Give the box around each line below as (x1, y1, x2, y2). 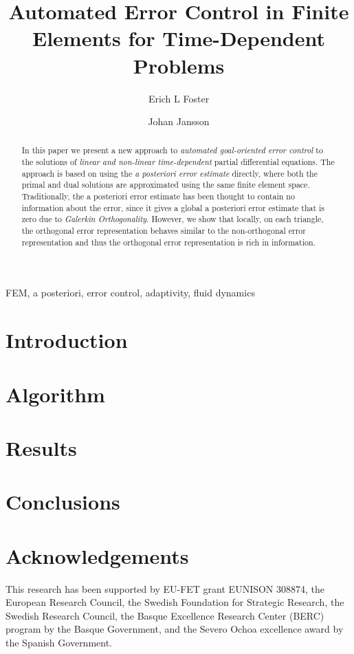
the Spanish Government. (5, 635, 113, 649)
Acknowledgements (5, 541, 189, 569)
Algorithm (5, 380, 105, 408)
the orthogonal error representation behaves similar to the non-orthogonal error (21, 225, 306, 237)
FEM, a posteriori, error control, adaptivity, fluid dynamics (5, 285, 255, 300)
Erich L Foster (148, 91, 210, 105)
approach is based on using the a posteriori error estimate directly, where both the (21, 167, 318, 179)
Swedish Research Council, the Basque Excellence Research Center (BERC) (5, 608, 324, 622)
